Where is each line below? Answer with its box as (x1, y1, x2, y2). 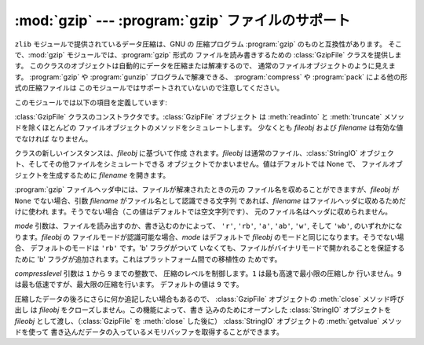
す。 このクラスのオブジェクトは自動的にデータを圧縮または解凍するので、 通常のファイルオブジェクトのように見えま (14, 61, 396, 71)
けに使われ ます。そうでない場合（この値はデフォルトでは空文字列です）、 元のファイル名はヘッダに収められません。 (14, 207, 393, 216)
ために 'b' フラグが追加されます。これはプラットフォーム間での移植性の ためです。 (14, 254, 282, 263)
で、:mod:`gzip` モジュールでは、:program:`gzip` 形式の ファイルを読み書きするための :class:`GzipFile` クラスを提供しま (14, 50, 402, 59)
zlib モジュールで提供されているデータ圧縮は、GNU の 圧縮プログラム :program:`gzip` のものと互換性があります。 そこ (14, 39, 402, 49)
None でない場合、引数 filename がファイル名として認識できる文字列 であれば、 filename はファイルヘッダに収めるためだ (14, 196, 407, 205)
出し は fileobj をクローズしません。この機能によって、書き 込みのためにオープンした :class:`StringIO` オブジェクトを (14, 305, 392, 314)
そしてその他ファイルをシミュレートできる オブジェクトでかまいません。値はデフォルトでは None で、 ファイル (27, 160, 389, 169)
